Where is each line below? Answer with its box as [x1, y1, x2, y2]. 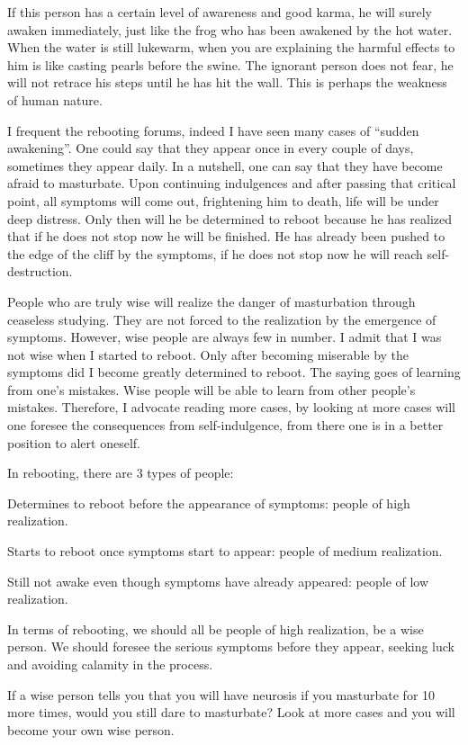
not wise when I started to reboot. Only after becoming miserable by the [7, 345, 409, 364]
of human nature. [7, 90, 103, 109]
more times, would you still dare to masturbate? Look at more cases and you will [7, 703, 455, 722]
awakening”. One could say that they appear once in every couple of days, [7, 139, 414, 157]
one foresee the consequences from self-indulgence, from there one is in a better [7, 416, 444, 435]
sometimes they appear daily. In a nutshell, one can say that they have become [7, 156, 443, 175]
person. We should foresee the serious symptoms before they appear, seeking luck [7, 637, 455, 656]
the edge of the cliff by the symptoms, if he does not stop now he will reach [7, 244, 423, 263]
